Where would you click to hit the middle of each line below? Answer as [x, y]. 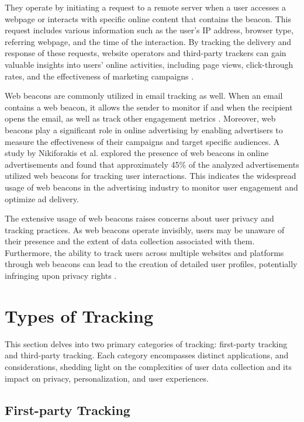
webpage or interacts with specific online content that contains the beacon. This [148, 18]
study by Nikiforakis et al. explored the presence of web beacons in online [137, 153]
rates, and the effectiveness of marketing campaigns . [99, 76]
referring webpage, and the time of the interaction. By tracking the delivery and [148, 41]
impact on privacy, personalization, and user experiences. [107, 378]
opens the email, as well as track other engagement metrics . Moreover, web [140, 118]
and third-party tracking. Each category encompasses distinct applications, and [147, 355]
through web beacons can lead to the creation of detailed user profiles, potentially [151, 264]
